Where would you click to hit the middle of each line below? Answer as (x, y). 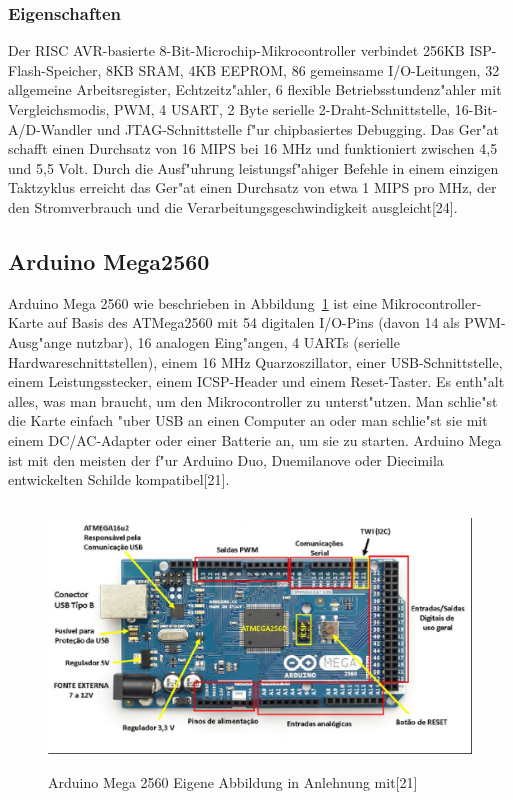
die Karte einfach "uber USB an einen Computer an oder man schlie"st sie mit (248, 420)
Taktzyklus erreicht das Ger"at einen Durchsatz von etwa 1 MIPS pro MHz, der (252, 187)
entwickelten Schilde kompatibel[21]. (119, 479)
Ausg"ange (40, 341)
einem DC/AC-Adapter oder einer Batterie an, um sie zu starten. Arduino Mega (255, 439)
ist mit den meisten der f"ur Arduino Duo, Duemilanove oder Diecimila (226, 459)
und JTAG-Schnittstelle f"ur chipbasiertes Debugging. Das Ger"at (298, 128)
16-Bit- (476, 109)
